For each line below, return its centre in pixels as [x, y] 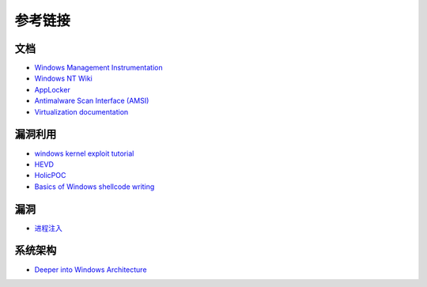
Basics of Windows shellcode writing [94, 187]
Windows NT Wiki [63, 78]
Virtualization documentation [81, 111]
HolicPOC [50, 176]
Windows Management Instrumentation [98, 68]
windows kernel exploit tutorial [84, 153]
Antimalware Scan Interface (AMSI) [92, 101]
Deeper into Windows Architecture [91, 270]
